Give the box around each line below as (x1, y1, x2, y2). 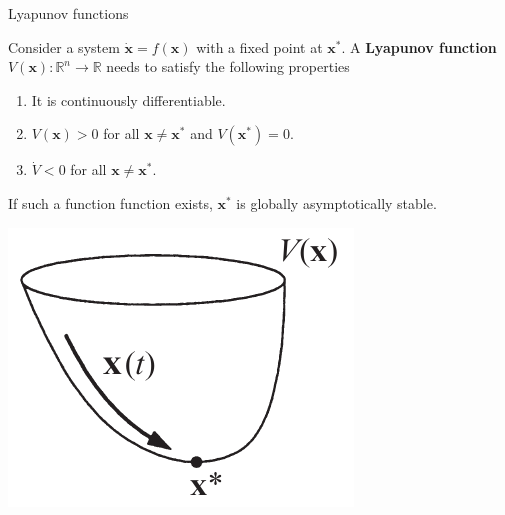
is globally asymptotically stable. (236, 192, 437, 213)
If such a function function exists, (8, 192, 213, 213)
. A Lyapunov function (341, 36, 497, 57)
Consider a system (8, 36, 120, 57)
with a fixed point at (196, 36, 323, 57)
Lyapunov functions (8, 3, 129, 23)
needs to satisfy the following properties (106, 56, 350, 77)
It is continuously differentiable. (31, 89, 226, 110)
